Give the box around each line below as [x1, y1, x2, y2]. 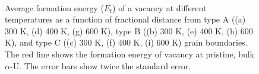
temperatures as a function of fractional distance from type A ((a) [5, 13, 246, 25]
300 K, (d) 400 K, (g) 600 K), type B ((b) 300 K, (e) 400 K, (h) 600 [5, 24, 253, 37]
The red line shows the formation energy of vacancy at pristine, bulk [5, 47, 254, 60]
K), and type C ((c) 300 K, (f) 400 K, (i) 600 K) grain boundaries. [5, 36, 248, 49]
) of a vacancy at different [112, 1, 207, 14]
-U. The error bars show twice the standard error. [10, 59, 191, 72]
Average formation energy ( [5, 1, 104, 14]
